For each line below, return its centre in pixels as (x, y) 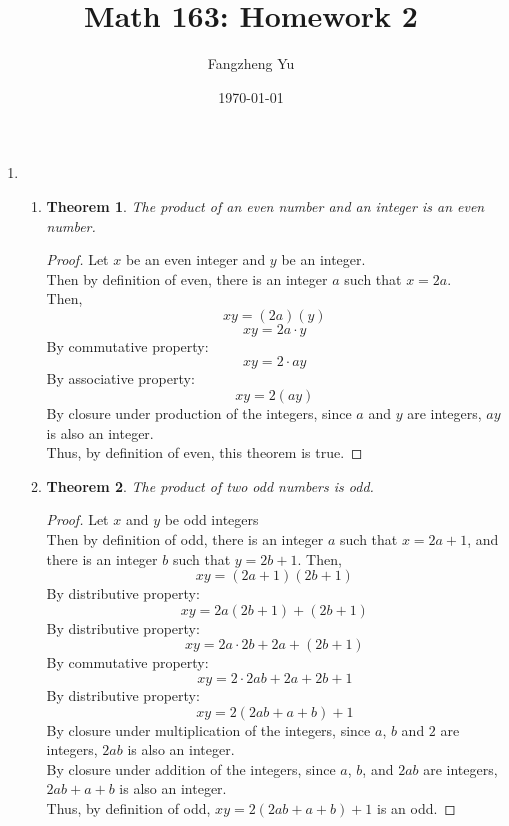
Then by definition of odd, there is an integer (185, 539)
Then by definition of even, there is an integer (187, 278)
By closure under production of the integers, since (199, 413)
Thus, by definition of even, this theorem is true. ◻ (204, 452)
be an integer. (323, 259)
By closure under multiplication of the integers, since (208, 729)
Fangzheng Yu (251, 63)
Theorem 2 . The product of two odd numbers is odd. (210, 485)
